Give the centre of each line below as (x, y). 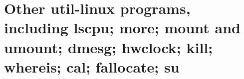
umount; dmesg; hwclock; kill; (109, 47)
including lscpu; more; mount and (122, 28)
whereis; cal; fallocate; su (92, 66)
